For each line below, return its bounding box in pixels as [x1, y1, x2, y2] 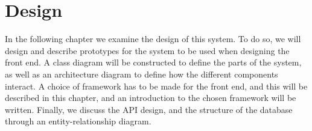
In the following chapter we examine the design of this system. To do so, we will [5, 32, 301, 45]
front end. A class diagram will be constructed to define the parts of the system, [5, 56, 302, 69]
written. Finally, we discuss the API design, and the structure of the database [5, 103, 293, 115]
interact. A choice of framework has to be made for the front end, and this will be [5, 79, 308, 92]
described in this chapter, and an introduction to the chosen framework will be [5, 91, 296, 104]
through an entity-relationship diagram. [5, 115, 151, 127]
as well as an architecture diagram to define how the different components [5, 67, 278, 80]
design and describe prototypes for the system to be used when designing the [5, 44, 290, 56]
